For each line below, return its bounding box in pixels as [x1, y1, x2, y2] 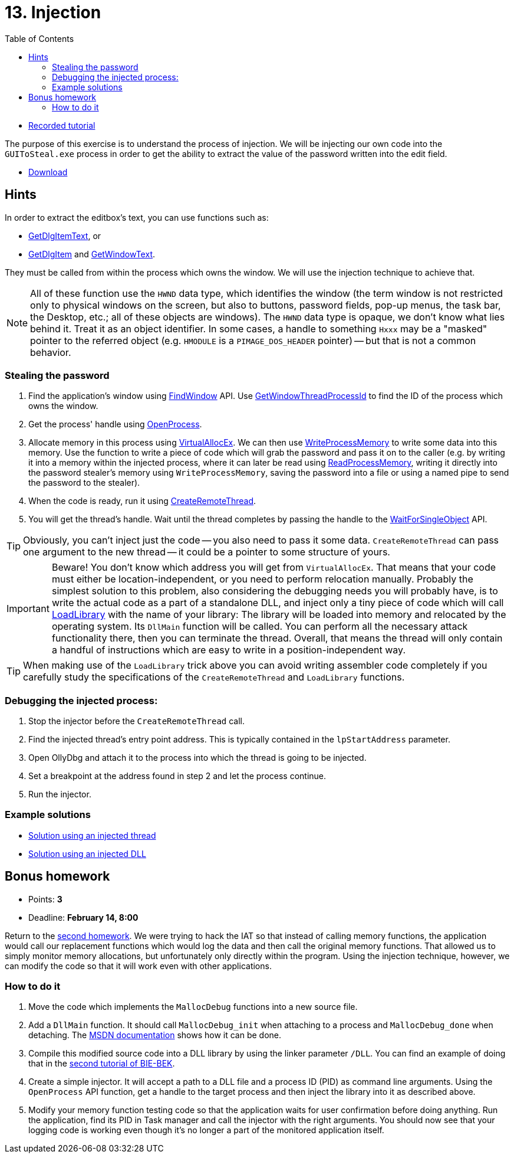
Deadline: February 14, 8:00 [28, 912, 139, 923]
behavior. [30, 346, 71, 358]
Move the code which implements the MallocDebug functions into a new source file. [28, 1002, 358, 1012]
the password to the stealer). [28, 477, 140, 488]
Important [6, 603, 50, 615]
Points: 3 [28, 894, 62, 904]
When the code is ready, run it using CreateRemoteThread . [28, 496, 256, 506]
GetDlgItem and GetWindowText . [28, 248, 156, 259]
